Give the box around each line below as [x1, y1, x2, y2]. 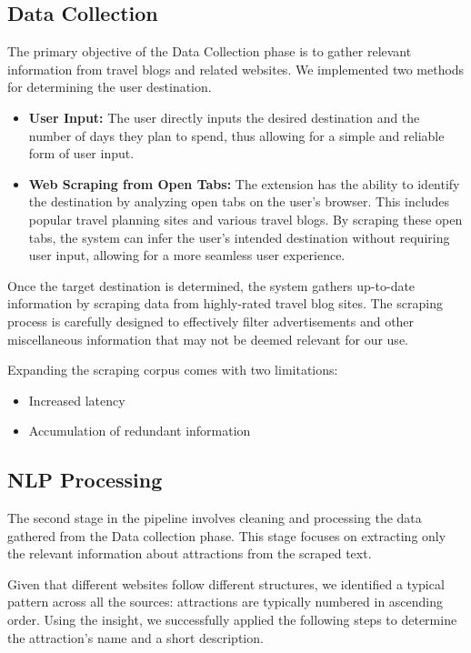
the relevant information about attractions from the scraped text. [7, 544, 372, 563]
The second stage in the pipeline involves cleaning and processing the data [7, 508, 422, 527]
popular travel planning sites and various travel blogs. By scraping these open [28, 209, 463, 228]
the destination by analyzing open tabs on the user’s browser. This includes [28, 192, 450, 211]
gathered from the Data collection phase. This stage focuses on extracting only [7, 526, 446, 545]
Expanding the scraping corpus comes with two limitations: [7, 360, 338, 379]
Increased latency [28, 390, 125, 409]
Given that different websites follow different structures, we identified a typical [7, 574, 445, 593]
